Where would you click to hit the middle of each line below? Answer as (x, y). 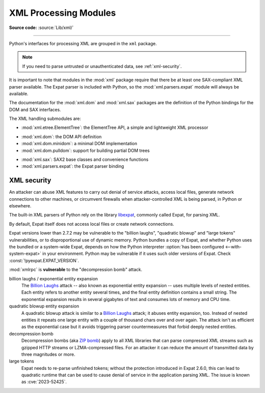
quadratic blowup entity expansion (44, 306)
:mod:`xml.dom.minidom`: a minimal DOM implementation (79, 144)
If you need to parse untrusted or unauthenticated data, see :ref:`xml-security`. (102, 66)
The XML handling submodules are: (45, 119)
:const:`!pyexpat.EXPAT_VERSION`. (44, 260)
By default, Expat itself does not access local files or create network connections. (92, 224)
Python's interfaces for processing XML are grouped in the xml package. (83, 43)
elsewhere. (20, 206)
